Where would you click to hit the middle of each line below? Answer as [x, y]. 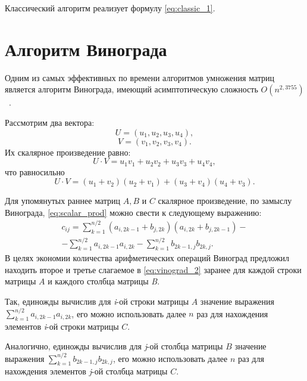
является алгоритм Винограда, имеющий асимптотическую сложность [131, 89]
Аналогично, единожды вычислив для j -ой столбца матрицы [114, 346]
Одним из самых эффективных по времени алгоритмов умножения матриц [140, 77]
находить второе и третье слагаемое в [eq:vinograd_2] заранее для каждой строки [153, 269]
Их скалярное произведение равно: [68, 152]
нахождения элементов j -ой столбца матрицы [86, 371]
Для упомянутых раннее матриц [63, 201]
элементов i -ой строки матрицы [62, 326]
